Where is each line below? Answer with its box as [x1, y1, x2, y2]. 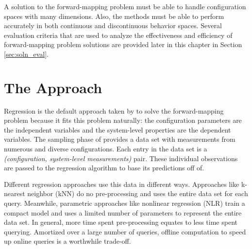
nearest [4, 188, 25, 199]
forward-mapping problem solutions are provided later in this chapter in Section [4, 39, 242, 50]
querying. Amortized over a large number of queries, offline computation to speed [4, 226, 246, 236]
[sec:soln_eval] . [4, 49, 49, 59]
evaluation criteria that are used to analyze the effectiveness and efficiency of [4, 30, 233, 40]
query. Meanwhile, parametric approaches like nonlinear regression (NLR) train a [4, 198, 245, 208]
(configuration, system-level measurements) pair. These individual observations [4, 153, 238, 163]
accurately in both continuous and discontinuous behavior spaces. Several [4, 20, 222, 31]
